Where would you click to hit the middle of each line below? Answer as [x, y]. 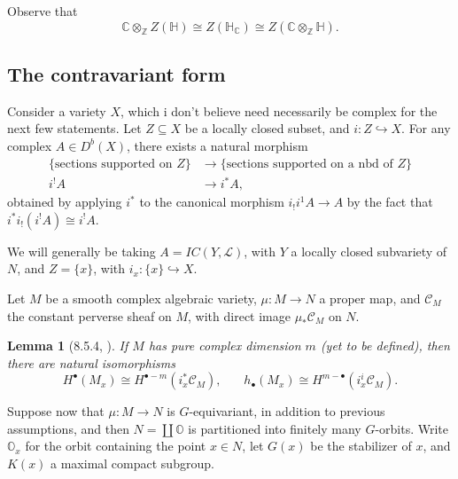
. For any [426, 128]
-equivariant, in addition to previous [287, 411]
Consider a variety [57, 110]
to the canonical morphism [212, 202]
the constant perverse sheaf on [89, 315]
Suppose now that [56, 411]
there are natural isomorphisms [92, 362]
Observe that [43, 11]
